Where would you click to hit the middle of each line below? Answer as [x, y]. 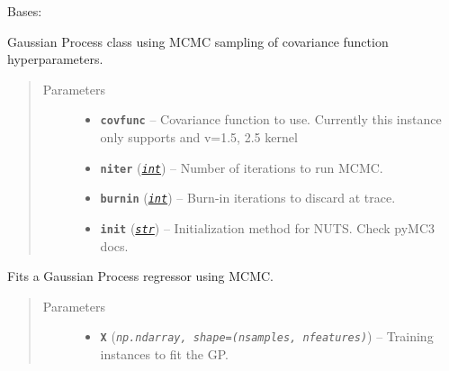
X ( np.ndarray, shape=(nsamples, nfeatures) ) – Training [267, 336]
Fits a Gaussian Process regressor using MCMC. [141, 276]
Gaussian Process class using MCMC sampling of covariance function [198, 41]
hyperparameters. [55, 59]
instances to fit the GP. [164, 354]
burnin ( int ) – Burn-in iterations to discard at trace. [248, 198]
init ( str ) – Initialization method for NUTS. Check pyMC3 [267, 227]
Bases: [25, 11]
